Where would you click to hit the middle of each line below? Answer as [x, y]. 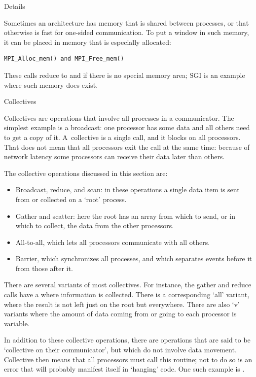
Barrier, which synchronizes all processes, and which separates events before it [134, 258]
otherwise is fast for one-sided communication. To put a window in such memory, [127, 32]
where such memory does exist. [51, 85]
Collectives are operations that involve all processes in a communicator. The [119, 118]
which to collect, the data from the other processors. [95, 225]
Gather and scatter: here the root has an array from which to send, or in [125, 216]
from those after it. [44, 268]
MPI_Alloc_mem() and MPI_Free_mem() [64, 59]
